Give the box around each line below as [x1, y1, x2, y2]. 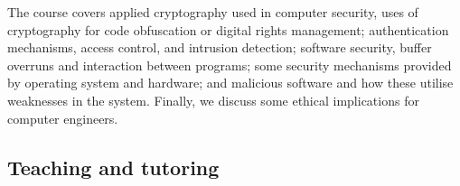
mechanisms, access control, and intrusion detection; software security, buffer [7, 38, 432, 57]
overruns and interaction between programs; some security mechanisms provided [7, 55, 452, 74]
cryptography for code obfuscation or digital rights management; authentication [7, 20, 449, 39]
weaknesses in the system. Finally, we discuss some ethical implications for [7, 90, 419, 109]
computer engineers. [7, 108, 118, 127]
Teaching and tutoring [7, 153, 220, 181]
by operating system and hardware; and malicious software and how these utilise [7, 73, 454, 92]
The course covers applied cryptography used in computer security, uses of [7, 3, 418, 21]
